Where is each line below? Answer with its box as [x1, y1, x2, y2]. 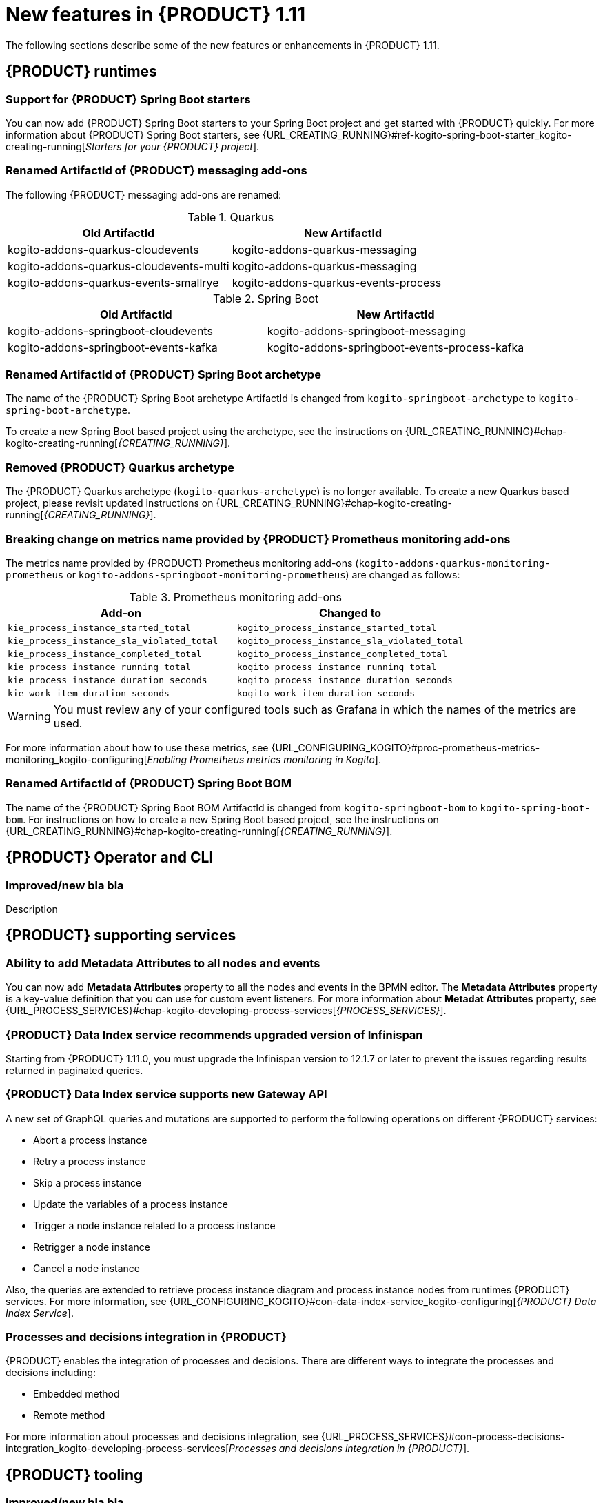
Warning [8, 709, 51, 723]
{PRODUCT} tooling [6, 1466, 143, 1484]
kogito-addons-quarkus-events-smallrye [8, 275, 219, 290]
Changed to [319, 605, 382, 620]
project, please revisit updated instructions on [6, 497, 214, 510]
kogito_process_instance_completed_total [236, 648, 447, 659]
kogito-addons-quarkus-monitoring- [358, 557, 551, 569]
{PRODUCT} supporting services [6, 927, 236, 945]
